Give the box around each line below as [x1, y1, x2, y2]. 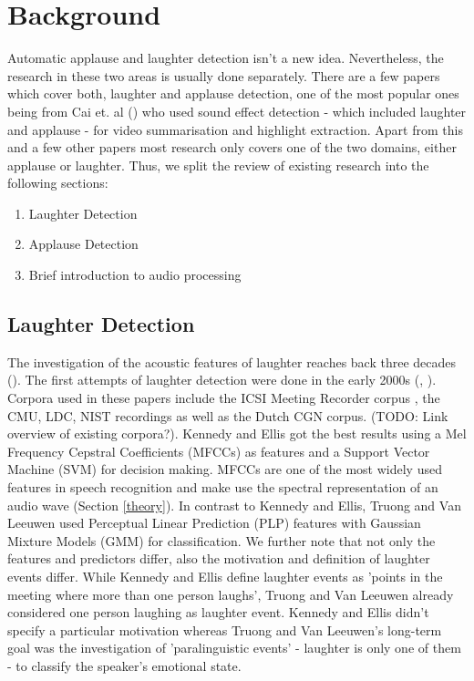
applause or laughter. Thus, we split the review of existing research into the [7, 155, 429, 174]
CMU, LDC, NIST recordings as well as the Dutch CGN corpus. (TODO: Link [7, 406, 448, 425]
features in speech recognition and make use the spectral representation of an [7, 478, 438, 497]
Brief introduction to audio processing [28, 265, 242, 284]
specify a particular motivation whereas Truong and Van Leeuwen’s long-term [7, 620, 442, 639]
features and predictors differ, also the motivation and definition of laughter [7, 549, 430, 568]
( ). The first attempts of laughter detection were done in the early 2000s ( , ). [7, 370, 437, 389]
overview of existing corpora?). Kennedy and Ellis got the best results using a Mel [7, 424, 467, 443]
